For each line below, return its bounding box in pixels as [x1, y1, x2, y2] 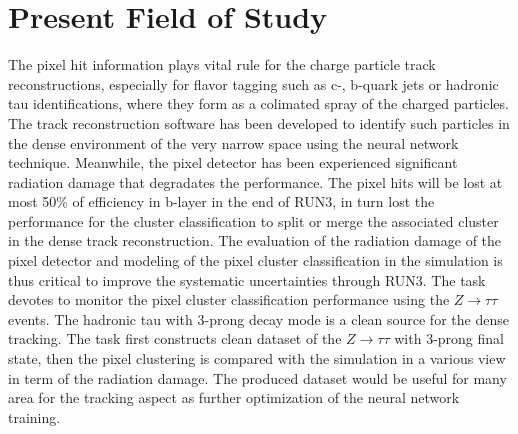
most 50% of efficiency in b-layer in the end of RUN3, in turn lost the [8, 191, 435, 212]
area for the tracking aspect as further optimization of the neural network [8, 387, 460, 408]
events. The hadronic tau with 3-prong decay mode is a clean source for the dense [8, 308, 509, 329]
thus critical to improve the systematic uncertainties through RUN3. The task [8, 269, 486, 290]
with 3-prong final [394, 328, 504, 349]
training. [8, 406, 61, 427]
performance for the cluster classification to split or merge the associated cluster [8, 210, 499, 231]
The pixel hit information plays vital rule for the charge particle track [8, 54, 436, 75]
